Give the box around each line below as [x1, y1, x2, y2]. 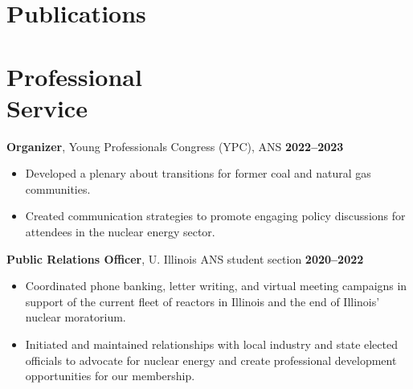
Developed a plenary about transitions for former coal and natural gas [25, 165, 371, 182]
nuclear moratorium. [25, 309, 126, 326]
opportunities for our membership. [25, 367, 195, 384]
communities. [25, 180, 91, 197]
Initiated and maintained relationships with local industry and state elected [25, 336, 398, 353]
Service [6, 91, 88, 124]
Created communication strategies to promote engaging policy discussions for [25, 207, 406, 224]
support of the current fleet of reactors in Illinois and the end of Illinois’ [25, 293, 380, 309]
